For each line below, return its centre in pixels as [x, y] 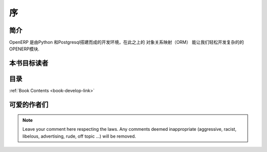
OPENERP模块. [24, 49]
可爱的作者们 [29, 105]
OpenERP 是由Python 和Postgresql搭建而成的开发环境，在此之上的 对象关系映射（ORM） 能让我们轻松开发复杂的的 [127, 42]
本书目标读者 [29, 63]
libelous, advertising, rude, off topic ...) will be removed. [79, 136]
